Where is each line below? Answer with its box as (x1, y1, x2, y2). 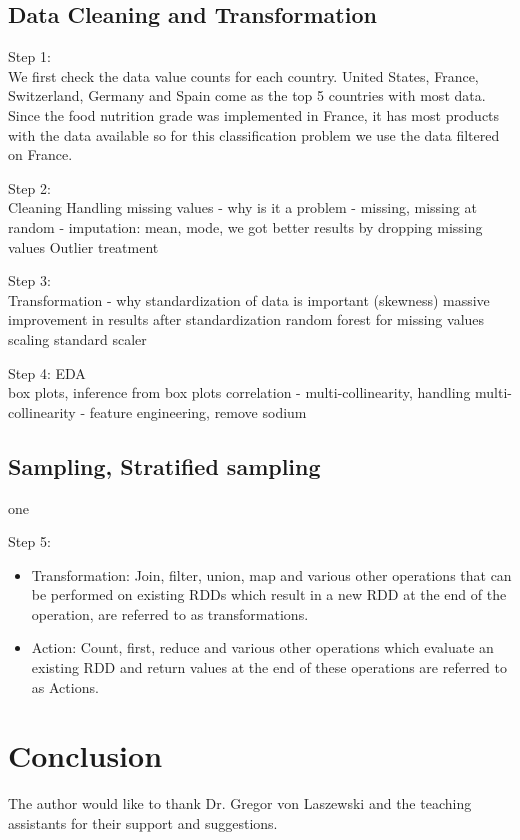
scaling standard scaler (8, 328, 147, 349)
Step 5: (8, 531, 51, 552)
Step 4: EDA (8, 362, 86, 383)
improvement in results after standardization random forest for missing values (8, 309, 485, 330)
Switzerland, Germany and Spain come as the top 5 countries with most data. (8, 85, 486, 106)
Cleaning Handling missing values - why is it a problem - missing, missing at (8, 197, 477, 218)
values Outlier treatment (8, 236, 159, 257)
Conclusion (8, 735, 163, 776)
